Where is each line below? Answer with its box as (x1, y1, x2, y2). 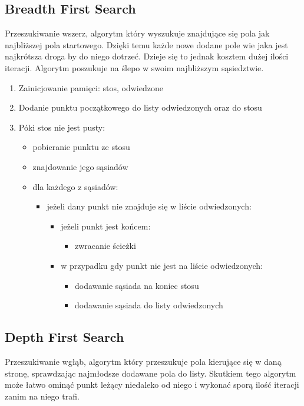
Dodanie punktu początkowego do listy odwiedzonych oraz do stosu (18, 101, 262, 114)
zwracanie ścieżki (74, 239, 136, 252)
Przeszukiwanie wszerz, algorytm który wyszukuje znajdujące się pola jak (5, 27, 270, 39)
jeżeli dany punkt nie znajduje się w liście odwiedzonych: (47, 200, 252, 212)
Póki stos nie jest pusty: (18, 121, 105, 133)
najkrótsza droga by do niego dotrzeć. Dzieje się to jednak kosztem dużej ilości (5, 50, 289, 62)
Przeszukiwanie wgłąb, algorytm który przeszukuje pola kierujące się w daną (5, 355, 282, 367)
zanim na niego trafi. (5, 390, 80, 402)
